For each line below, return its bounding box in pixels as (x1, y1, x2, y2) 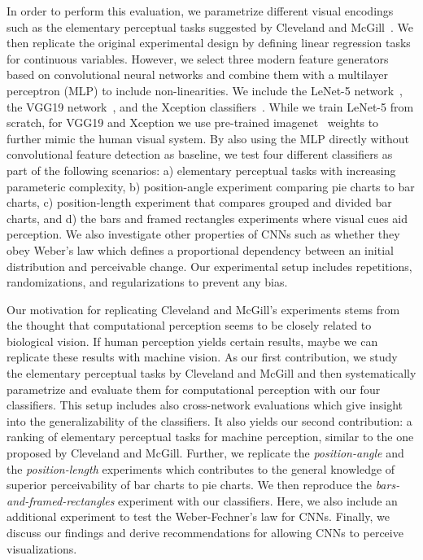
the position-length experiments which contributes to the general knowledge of (7, 460, 395, 477)
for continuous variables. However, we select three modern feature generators (7, 50, 389, 67)
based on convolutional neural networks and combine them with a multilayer (7, 66, 388, 83)
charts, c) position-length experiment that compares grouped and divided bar (7, 194, 392, 211)
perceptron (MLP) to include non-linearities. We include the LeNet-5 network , (7, 81, 403, 98)
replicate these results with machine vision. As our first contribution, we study (7, 348, 398, 365)
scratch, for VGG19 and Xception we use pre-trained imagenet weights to (7, 114, 379, 131)
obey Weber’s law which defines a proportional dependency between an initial (7, 241, 394, 258)
